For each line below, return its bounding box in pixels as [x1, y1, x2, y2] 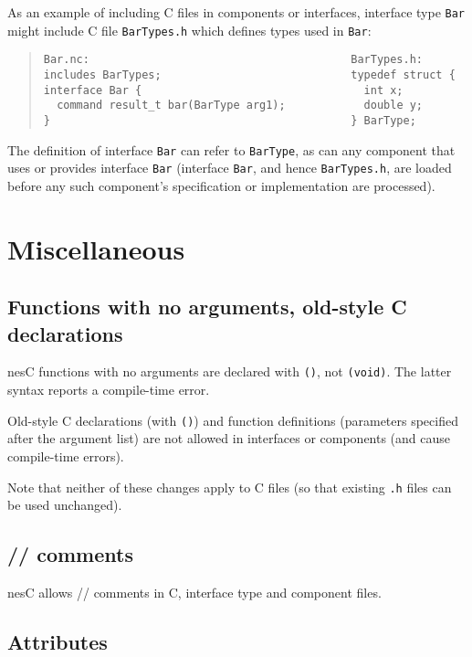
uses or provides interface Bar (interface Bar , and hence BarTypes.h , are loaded [7, 158, 452, 177]
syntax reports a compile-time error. [7, 380, 210, 399]
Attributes [7, 628, 108, 655]
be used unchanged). [7, 495, 122, 514]
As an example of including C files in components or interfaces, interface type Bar [7, 3, 465, 21]
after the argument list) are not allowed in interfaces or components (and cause [7, 429, 451, 448]
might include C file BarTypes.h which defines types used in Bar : [7, 20, 372, 39]
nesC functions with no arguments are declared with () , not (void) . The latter [7, 362, 452, 381]
